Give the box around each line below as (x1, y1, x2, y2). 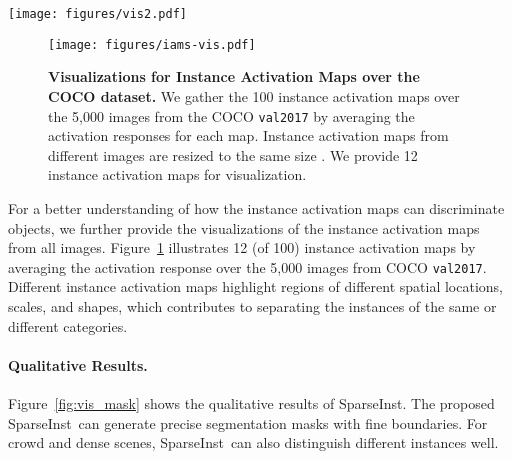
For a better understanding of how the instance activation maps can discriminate (8, 197, 505, 218)
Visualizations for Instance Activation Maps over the (48, 66, 420, 87)
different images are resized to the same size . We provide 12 (48, 144, 418, 165)
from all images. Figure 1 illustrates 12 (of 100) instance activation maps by (8, 237, 476, 258)
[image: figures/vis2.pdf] (8, 7, 187, 21)
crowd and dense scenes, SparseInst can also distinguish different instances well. (8, 432, 499, 453)
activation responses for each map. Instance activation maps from (48, 125, 449, 146)
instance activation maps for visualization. (48, 164, 307, 185)
